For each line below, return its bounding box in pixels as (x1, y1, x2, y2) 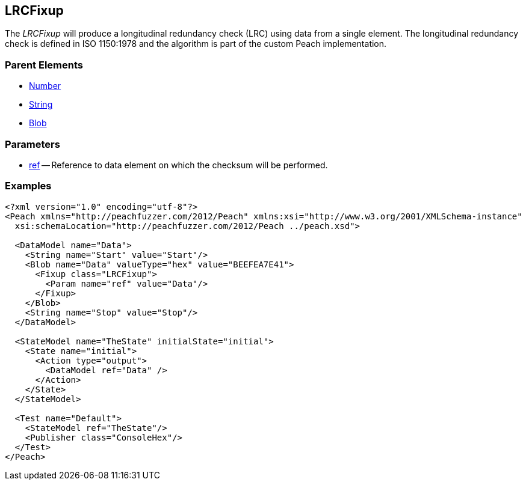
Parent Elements (5, 58, 83, 71)
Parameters (5, 138, 60, 150)
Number (29, 81, 61, 91)
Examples (5, 180, 52, 192)
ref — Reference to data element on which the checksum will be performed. (29, 159, 328, 170)
